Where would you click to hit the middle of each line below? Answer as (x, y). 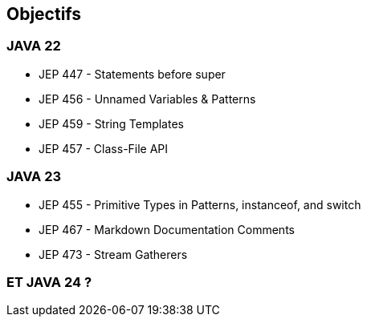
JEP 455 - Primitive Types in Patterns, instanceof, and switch (200, 204)
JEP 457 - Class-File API (104, 148)
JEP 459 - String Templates (111, 123)
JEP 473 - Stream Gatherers (113, 254)
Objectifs (44, 14)
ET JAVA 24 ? (49, 282)
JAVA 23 (34, 177)
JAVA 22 (34, 46)
